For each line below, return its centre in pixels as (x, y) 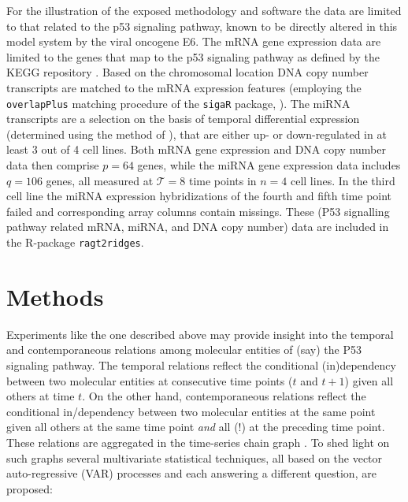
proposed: (30, 488)
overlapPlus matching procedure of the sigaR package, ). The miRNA (178, 103)
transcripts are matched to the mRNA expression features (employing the (184, 87)
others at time (41, 396)
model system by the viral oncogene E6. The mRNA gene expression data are (194, 41)
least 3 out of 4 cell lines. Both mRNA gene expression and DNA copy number (196, 149)
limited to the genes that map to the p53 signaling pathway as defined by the (193, 56)
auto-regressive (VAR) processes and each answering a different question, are (191, 473)
